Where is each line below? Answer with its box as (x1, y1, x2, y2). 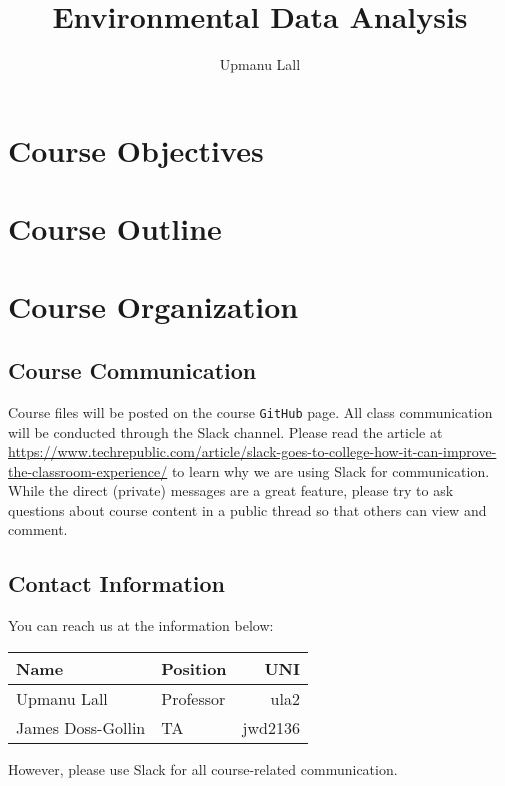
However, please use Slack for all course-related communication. (8, 758, 398, 779)
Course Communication (8, 355, 257, 386)
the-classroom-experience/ (8, 460, 168, 481)
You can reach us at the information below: (8, 615, 274, 636)
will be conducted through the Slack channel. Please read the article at (8, 421, 443, 442)
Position (161, 656, 227, 680)
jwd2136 (242, 715, 300, 739)
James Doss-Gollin (16, 715, 146, 739)
